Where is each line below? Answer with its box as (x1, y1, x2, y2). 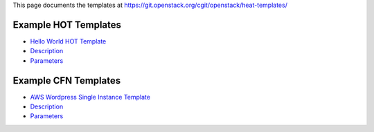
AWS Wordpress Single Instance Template (30, 93, 150, 101)
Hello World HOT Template (30, 37, 107, 45)
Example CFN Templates (12, 75, 121, 86)
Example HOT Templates (12, 19, 121, 30)
